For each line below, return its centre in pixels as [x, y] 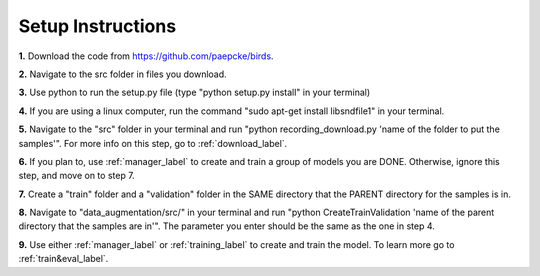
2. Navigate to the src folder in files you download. [122, 74]
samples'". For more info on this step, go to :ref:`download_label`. [153, 143]
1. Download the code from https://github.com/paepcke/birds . [146, 56]
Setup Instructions [97, 26]
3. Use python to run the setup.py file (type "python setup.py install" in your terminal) [194, 92]
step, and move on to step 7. [76, 176]
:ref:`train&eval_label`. [63, 259]
